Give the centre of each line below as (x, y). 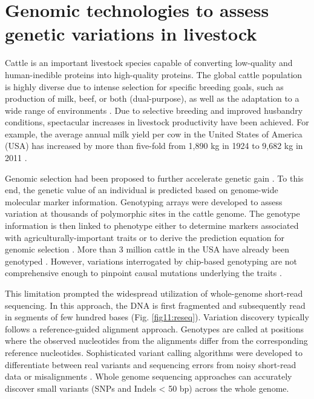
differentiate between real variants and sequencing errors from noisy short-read (151, 364)
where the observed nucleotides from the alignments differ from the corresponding (156, 341)
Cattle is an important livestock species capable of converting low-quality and (149, 63)
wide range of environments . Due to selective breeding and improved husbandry (154, 110)
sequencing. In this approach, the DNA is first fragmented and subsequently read (155, 305)
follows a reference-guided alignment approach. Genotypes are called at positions (155, 328)
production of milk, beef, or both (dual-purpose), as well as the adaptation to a (152, 98)
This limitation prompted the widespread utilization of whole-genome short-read (154, 293)
